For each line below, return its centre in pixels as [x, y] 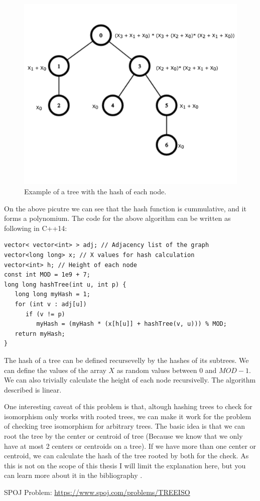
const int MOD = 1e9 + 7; [47, 275]
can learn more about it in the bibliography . [73, 475]
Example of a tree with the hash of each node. [95, 191]
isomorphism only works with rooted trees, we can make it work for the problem [128, 416]
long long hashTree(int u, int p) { [65, 284]
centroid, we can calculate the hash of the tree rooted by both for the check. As [126, 456]
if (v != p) [45, 314]
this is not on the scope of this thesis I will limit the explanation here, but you [125, 465]
